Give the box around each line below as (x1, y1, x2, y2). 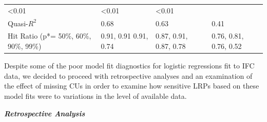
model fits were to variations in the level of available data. (4, 90, 187, 101)
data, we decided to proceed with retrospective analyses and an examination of (4, 70, 253, 81)
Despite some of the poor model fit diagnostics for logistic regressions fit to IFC (4, 60, 255, 71)
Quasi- (8, 18, 28, 28)
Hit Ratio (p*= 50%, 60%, (8, 30, 91, 41)
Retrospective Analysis (4, 108, 85, 118)
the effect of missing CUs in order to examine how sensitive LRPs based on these (4, 80, 259, 91)
